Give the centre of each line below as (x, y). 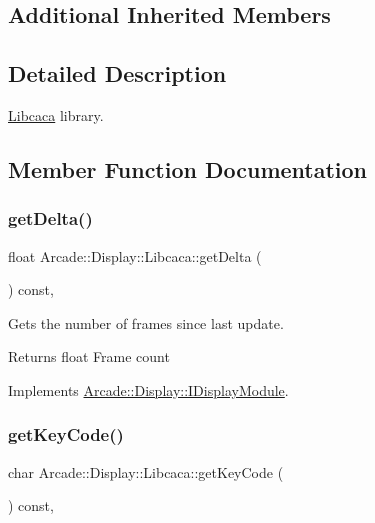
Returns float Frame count (89, 356)
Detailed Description (117, 73)
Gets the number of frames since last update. (146, 322)
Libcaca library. (56, 114)
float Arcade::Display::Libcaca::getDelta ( (135, 255)
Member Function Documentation (188, 168)
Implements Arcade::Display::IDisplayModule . (148, 389)
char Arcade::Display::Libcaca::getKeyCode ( (146, 471)
